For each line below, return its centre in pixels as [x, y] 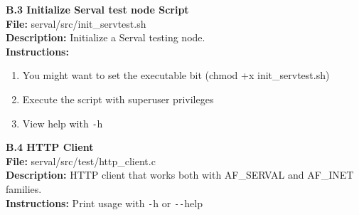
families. [24, 189]
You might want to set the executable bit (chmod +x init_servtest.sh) [176, 75]
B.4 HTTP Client [50, 147]
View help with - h [63, 123]
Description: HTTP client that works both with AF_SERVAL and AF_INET [180, 175]
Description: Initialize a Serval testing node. [106, 37]
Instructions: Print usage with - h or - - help [104, 203]
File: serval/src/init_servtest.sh [76, 23]
